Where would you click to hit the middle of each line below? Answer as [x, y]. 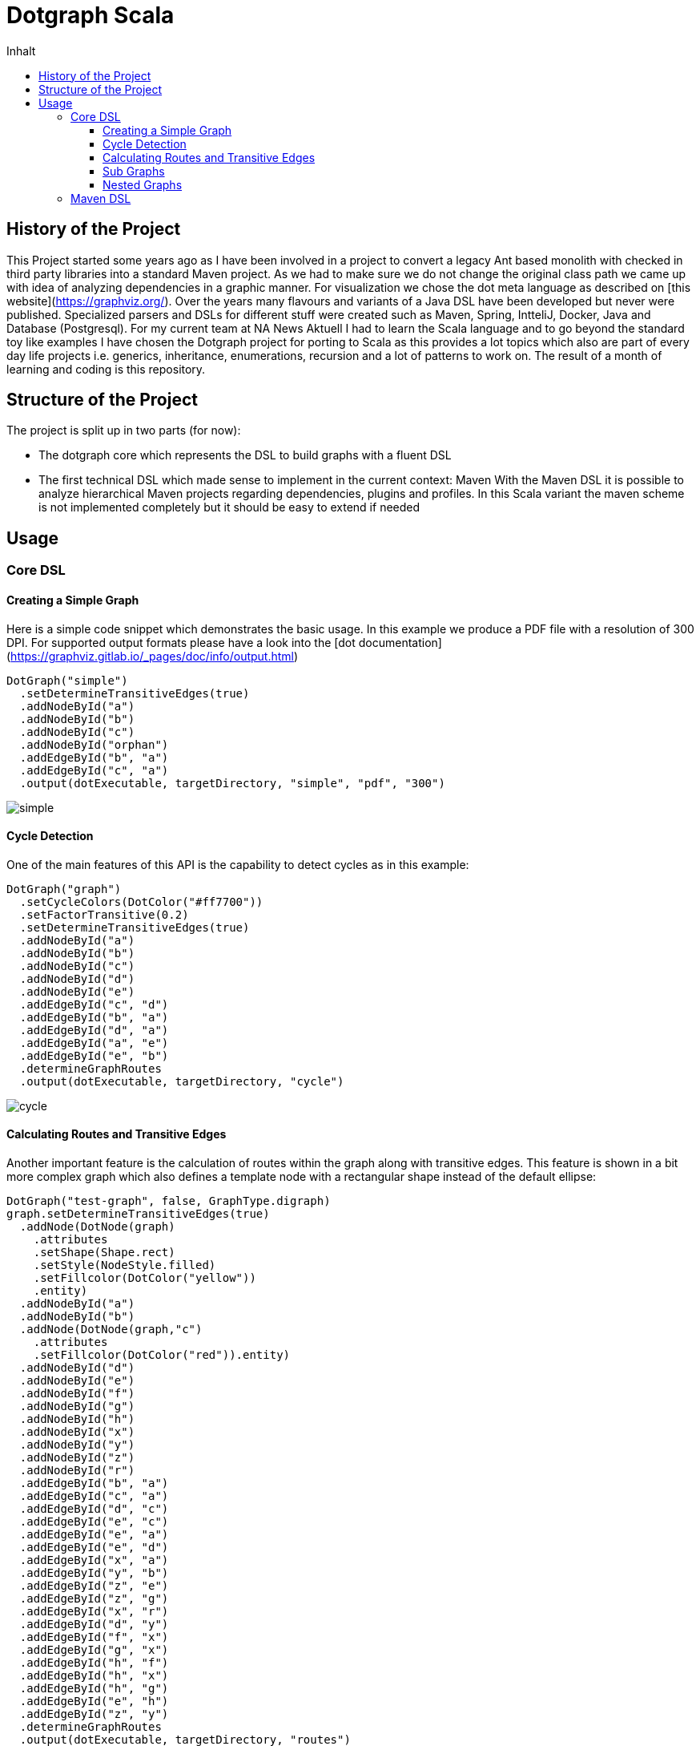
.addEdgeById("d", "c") [94, 1508]
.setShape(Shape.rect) [104, 1252]
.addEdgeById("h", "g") [94, 1688]
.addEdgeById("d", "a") [94, 1030]
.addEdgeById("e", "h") [94, 1701]
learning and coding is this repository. [106, 369]
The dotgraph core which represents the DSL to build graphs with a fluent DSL [245, 455]
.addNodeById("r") [77, 1470]
